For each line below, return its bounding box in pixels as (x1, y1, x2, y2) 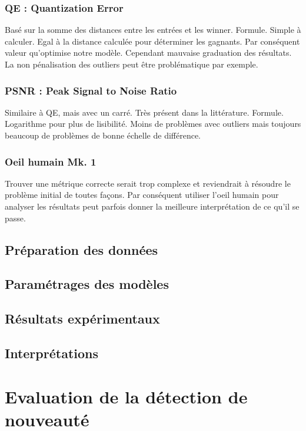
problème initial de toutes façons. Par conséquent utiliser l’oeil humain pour (5, 188, 279, 201)
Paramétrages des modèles (5, 275, 169, 293)
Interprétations (5, 344, 98, 362)
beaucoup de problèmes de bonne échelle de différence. (5, 129, 201, 141)
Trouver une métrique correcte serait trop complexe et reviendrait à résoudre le (5, 177, 291, 189)
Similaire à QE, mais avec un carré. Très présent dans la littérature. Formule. (5, 106, 284, 118)
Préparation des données (5, 240, 158, 258)
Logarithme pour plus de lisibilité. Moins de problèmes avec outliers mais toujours (5, 117, 301, 130)
